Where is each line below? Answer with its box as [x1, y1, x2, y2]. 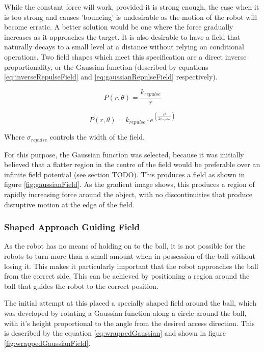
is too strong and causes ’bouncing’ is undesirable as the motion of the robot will [4, 11, 257, 22]
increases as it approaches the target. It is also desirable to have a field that [4, 31, 241, 42]
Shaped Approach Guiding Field [4, 221, 140, 233]
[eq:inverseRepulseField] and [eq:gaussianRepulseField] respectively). [4, 71, 218, 82]
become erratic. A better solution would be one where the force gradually [4, 21, 233, 32]
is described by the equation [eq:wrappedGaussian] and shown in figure [4, 328, 226, 338]
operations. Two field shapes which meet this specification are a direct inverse [4, 51, 247, 62]
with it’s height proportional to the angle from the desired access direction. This [4, 317, 255, 328]
